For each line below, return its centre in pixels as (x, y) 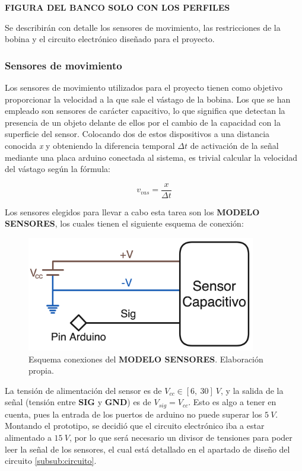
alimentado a (28, 437)
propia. (41, 370)
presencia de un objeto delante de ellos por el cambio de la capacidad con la (143, 122)
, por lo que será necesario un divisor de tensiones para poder (181, 437)
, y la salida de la (252, 390)
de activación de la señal (234, 145)
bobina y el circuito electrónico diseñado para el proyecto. (110, 39)
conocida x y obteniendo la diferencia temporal (90, 145)
